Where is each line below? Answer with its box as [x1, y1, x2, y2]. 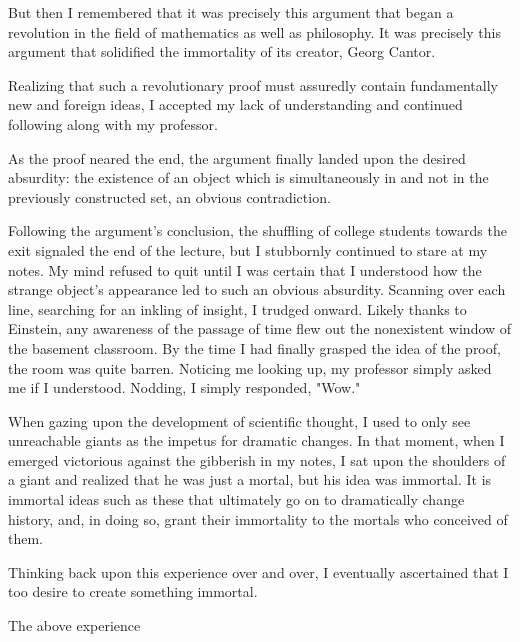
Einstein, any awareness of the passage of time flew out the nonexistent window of [8, 318, 512, 339]
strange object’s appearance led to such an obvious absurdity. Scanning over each [8, 279, 506, 300]
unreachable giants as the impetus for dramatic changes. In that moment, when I [8, 430, 505, 451]
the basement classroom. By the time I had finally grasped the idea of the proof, [8, 337, 501, 358]
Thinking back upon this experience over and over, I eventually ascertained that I [8, 561, 509, 582]
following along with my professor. [8, 113, 218, 134]
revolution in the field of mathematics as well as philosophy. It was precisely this [8, 21, 501, 42]
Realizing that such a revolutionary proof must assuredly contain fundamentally [8, 74, 498, 95]
